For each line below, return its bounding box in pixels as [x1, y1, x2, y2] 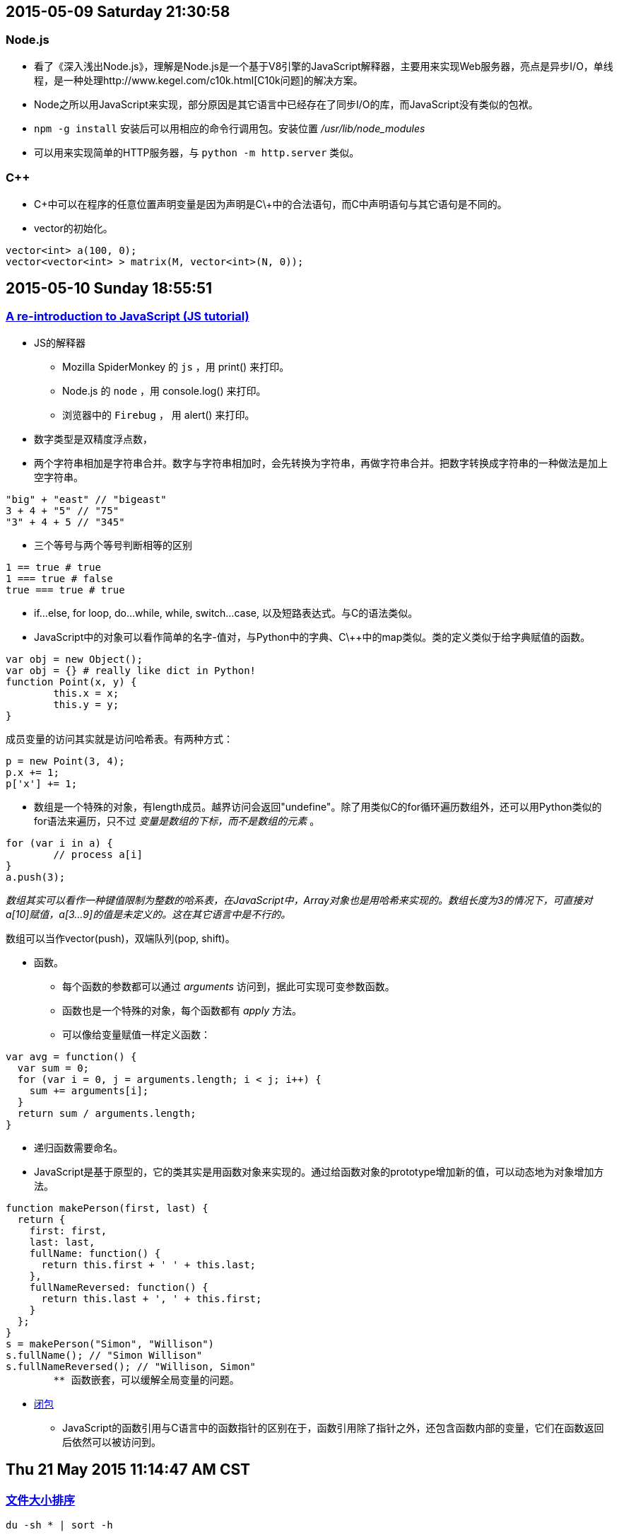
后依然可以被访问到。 [62, 1435, 161, 1448]
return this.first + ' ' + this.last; [41, 1258, 257, 1270]
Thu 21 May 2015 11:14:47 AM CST [6, 1461, 251, 1479]
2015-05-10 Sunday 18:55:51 [6, 279, 213, 297]
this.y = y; [53, 698, 119, 710]
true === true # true [6, 584, 125, 596]
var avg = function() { [6, 1050, 137, 1062]
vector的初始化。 [34, 221, 113, 234]
